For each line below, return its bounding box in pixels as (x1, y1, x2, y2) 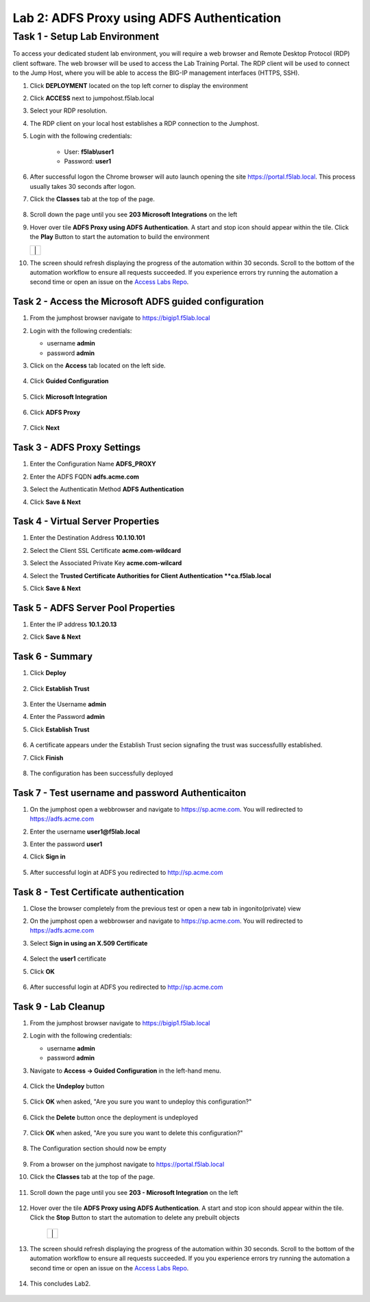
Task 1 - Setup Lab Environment (12, 30, 160, 43)
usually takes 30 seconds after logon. (29, 182, 136, 190)
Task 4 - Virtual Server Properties (12, 516, 160, 527)
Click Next (29, 424, 60, 432)
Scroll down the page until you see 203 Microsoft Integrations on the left (29, 210, 238, 219)
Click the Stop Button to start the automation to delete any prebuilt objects (29, 1213, 240, 1222)
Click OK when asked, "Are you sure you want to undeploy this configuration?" (29, 1097, 252, 1106)
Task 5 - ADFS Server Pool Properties (12, 602, 175, 614)
